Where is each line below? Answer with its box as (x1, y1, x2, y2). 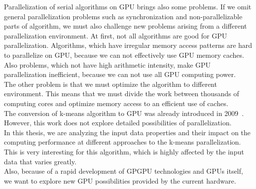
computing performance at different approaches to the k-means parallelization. (4, 137, 241, 147)
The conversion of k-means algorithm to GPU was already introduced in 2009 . (4, 108, 244, 118)
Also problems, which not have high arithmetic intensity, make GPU (4, 59, 211, 70)
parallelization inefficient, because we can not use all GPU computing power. (4, 69, 236, 79)
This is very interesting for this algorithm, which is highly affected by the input (4, 146, 244, 156)
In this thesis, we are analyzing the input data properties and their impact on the (4, 127, 251, 137)
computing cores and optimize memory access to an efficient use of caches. (4, 98, 228, 108)
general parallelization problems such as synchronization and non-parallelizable (4, 11, 243, 21)
